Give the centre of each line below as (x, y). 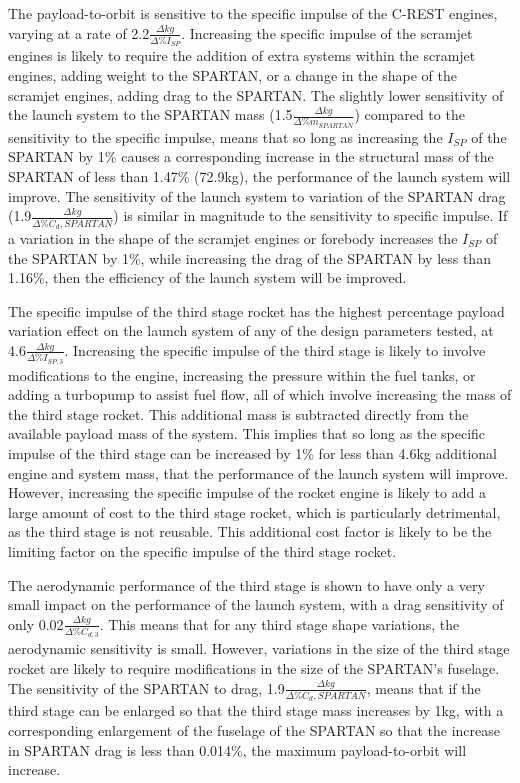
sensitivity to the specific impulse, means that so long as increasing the (225, 136)
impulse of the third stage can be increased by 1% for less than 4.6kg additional (252, 452)
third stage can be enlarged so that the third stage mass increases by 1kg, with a (256, 710)
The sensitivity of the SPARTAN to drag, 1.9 (146, 687)
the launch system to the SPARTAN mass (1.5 (150, 114)
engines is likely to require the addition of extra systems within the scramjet (242, 55)
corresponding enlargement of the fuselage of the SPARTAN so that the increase (254, 729)
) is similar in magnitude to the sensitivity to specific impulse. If (310, 215)
